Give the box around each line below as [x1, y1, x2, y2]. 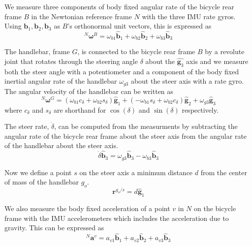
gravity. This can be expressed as [4, 222, 104, 233]
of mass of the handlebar [4, 177, 79, 187]
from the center [200, 167, 247, 177]
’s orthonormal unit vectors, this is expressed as [67, 21, 212, 31]
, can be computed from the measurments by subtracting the [54, 121, 238, 131]
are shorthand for [53, 104, 106, 115]
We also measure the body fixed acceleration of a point [4, 203, 170, 214]
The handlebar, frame [4, 46, 70, 57]
